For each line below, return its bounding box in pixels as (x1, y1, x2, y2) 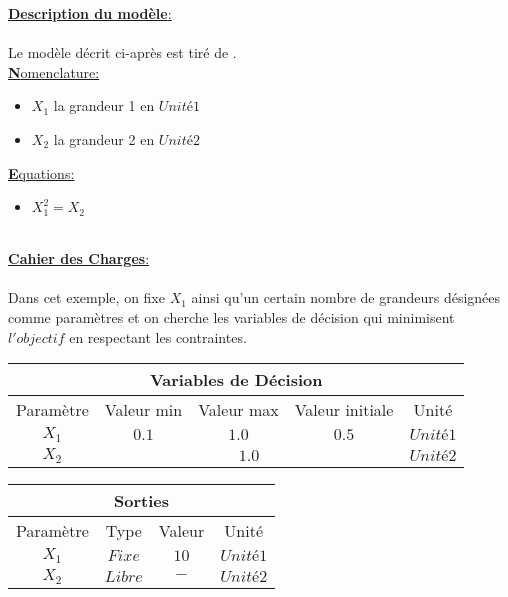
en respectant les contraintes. (69, 326, 247, 347)
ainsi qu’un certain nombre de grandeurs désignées (191, 287, 501, 308)
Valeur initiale (294, 398, 394, 422)
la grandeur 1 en (53, 95, 155, 116)
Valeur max (198, 398, 279, 422)
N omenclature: (8, 61, 100, 82)
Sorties (114, 489, 170, 513)
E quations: (8, 162, 75, 183)
